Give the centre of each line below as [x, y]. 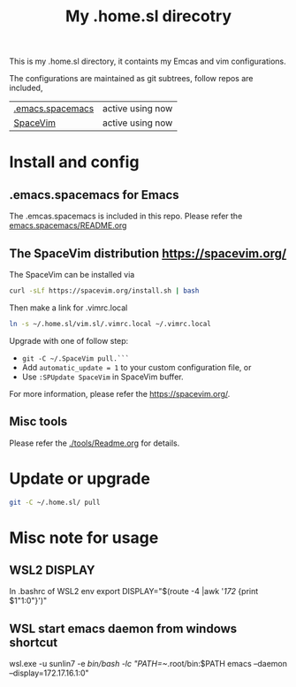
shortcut [34, 642]
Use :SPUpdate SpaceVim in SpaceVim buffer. [102, 377]
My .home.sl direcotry [148, 16]
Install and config [74, 162]
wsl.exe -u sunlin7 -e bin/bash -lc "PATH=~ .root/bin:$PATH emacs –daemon [148, 664]
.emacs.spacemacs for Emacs [94, 195]
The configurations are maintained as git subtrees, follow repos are [131, 79]
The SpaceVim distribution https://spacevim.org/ [148, 253]
